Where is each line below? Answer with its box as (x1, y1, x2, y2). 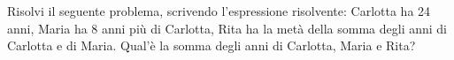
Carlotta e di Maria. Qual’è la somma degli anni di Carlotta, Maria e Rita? (7, 36, 416, 55)
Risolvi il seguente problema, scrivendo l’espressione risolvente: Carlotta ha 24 (7, 2, 431, 19)
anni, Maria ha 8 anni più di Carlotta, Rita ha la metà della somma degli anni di (7, 19, 447, 37)
